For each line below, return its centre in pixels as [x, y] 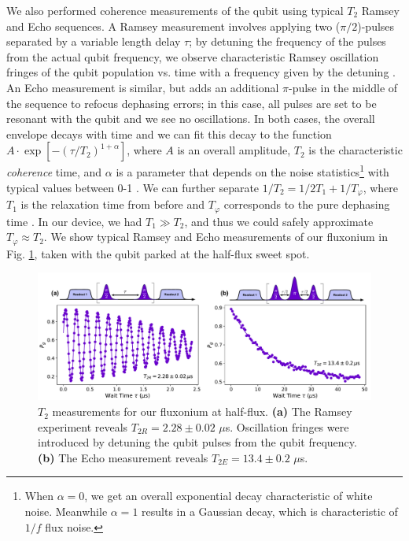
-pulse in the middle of [343, 87]
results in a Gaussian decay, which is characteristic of [270, 511]
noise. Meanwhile [66, 511]
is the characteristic [356, 150]
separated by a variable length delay [94, 41]
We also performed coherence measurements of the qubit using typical [175, 10]
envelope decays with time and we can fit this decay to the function [169, 133]
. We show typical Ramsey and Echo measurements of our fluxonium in [216, 237]
